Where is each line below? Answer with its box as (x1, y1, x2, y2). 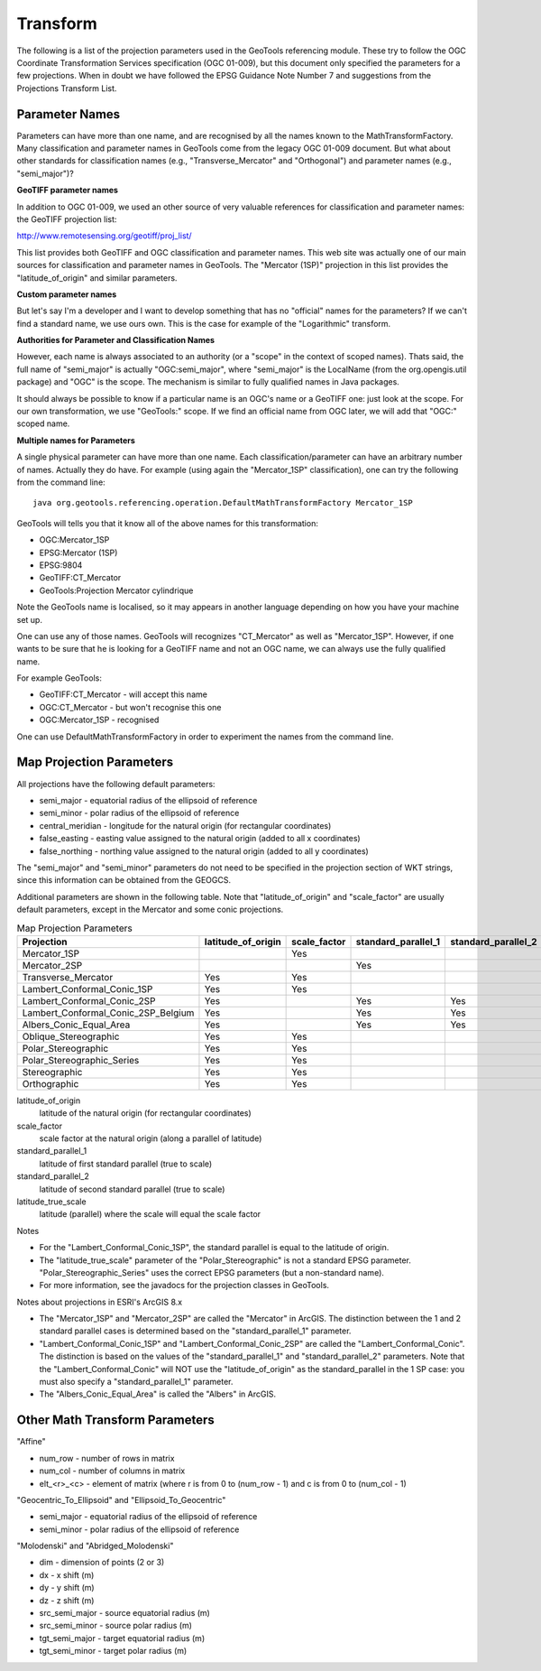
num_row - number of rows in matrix (39, 1453, 175, 1463)
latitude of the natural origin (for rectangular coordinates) (39, 1108, 252, 1119)
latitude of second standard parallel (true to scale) (39, 1184, 225, 1194)
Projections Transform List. (16, 82, 117, 94)
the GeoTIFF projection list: (16, 213, 117, 225)
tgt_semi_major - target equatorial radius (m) (39, 1632, 206, 1643)
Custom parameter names (16, 289, 117, 300)
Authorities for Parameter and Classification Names (16, 335, 215, 346)
